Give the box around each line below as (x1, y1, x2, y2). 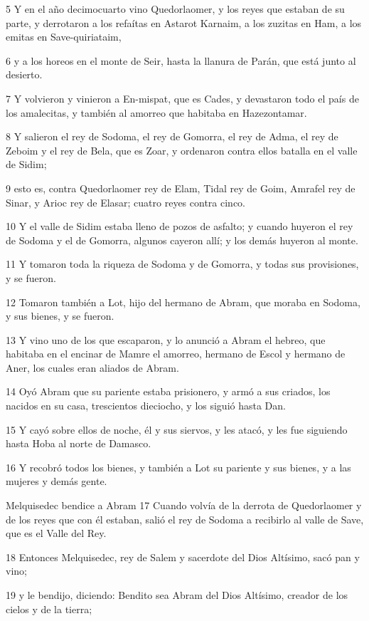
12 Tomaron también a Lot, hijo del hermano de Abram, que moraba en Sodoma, (6, 294, 360, 309)
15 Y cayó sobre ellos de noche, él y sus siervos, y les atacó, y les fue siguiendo (6, 422, 348, 437)
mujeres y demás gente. (6, 474, 107, 489)
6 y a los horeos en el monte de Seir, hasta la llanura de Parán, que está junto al (6, 53, 356, 68)
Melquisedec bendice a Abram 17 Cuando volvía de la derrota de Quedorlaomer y (6, 498, 362, 513)
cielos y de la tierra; (6, 601, 92, 616)
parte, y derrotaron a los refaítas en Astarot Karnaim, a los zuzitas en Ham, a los (6, 15, 362, 30)
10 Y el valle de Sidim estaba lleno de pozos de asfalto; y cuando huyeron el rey (6, 219, 353, 234)
